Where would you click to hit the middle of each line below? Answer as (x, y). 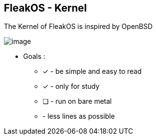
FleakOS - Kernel (45, 8)
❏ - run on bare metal (77, 101)
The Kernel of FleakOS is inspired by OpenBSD (78, 27)
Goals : (34, 56)
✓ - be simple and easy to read (92, 71)
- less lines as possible (79, 116)
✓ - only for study (71, 86)
